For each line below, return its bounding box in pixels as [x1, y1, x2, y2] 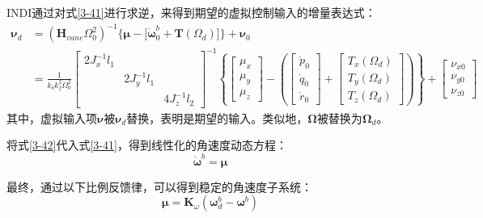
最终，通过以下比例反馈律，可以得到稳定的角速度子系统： [6, 178, 312, 195]
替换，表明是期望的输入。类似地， [126, 109, 308, 126]
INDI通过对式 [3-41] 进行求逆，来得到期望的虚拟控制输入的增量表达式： [6, 4, 376, 20]
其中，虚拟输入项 [6, 109, 97, 126]
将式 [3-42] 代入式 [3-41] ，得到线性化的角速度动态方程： [6, 136, 287, 153]
